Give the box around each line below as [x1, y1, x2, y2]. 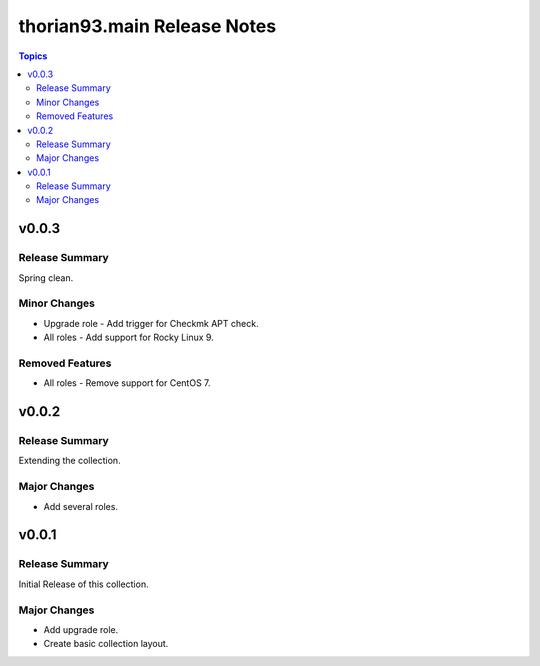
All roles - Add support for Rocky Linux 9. [43, 331, 214, 344]
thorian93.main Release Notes [18, 15, 277, 37]
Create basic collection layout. [43, 638, 169, 650]
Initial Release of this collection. [18, 578, 149, 590]
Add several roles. [43, 500, 119, 512]
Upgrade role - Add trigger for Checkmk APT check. [43, 317, 259, 329]
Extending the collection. [18, 455, 121, 467]
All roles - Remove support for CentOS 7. [43, 377, 211, 389]
